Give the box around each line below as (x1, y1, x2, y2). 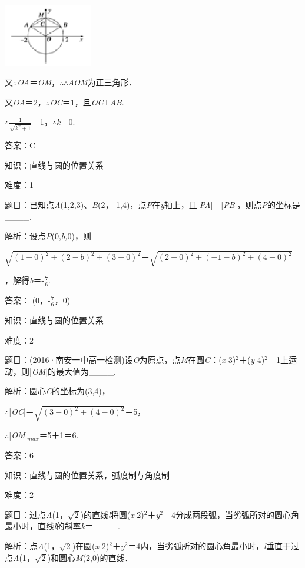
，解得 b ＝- (5, 274, 45, 286)
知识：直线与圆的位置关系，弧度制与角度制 (5, 468, 170, 481)
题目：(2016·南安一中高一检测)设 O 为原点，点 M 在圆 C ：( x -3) (5, 354, 236, 366)
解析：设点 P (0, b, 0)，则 (5, 230, 92, 242)
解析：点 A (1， (5, 540, 59, 552)
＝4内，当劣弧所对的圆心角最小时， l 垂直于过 (128, 540, 299, 552)
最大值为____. (56, 365, 116, 377)
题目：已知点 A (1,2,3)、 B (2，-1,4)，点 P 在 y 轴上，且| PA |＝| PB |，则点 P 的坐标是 (5, 198, 301, 210)
